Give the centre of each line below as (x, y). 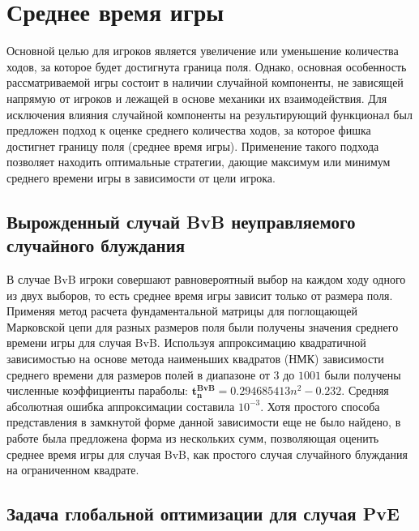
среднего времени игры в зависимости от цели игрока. (141, 177)
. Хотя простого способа (320, 406)
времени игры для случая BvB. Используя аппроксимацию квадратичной (186, 343)
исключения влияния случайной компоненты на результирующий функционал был (209, 114)
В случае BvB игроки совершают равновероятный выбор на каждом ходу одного (206, 279)
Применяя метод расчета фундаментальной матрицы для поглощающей (182, 311)
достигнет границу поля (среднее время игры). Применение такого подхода (193, 146)
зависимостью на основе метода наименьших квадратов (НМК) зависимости (195, 359)
